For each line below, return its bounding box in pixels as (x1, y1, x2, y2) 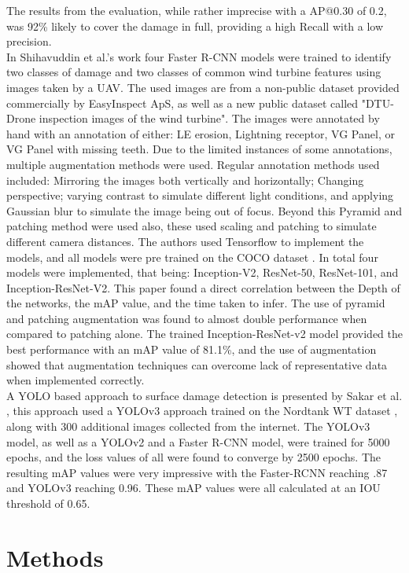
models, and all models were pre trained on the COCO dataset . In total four (6, 248, 378, 265)
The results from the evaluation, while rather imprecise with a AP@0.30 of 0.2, (6, 2, 387, 18)
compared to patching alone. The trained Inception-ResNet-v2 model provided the (6, 325, 403, 342)
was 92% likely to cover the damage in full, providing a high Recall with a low (6, 17, 384, 34)
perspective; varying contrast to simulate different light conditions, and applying (6, 187, 394, 204)
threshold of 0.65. (6, 495, 90, 511)
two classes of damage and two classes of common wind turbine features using (6, 64, 381, 80)
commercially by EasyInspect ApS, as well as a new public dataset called (6, 94, 359, 111)
